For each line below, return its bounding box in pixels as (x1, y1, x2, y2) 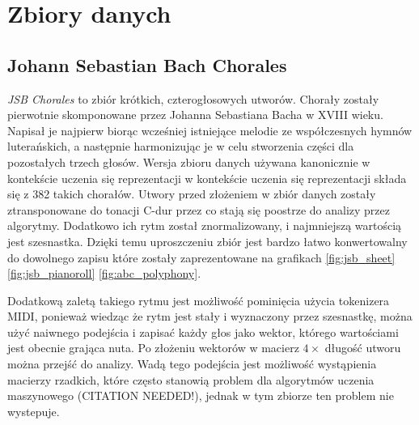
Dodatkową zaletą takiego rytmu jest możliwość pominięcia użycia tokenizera (7, 291, 390, 308)
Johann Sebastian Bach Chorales (7, 52, 287, 77)
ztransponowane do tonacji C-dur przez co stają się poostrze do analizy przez (7, 201, 390, 218)
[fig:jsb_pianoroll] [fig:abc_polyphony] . (7, 265, 201, 282)
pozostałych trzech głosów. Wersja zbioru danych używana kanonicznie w (7, 153, 370, 170)
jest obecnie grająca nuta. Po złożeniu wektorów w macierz (7, 339, 299, 356)
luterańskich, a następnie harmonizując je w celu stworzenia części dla (7, 138, 354, 155)
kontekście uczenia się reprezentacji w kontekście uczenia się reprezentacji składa (7, 169, 407, 186)
